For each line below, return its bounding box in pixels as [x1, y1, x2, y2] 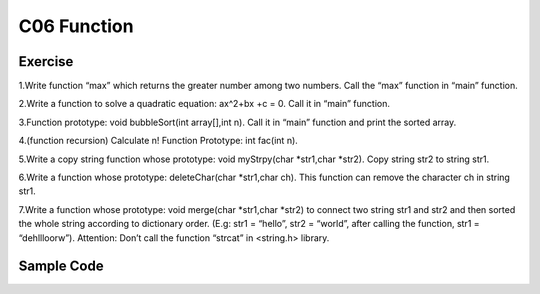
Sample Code [18, 258, 104, 275]
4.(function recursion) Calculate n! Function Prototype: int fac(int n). [18, 135, 299, 147]
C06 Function [18, 15, 134, 37]
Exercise [18, 53, 74, 70]
